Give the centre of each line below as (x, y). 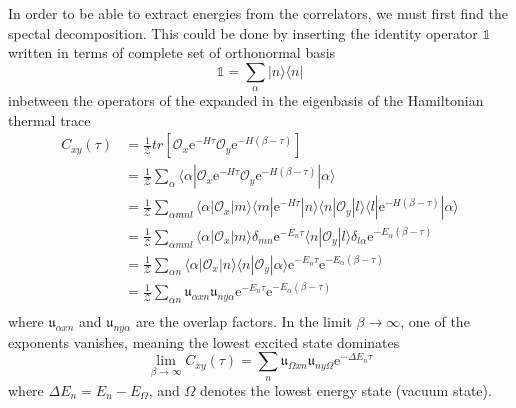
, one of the (435, 320)
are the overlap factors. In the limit (243, 320)
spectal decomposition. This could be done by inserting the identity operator (243, 32)
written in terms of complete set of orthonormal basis (172, 52)
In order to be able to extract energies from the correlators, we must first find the (258, 13)
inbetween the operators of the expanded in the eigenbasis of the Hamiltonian (246, 100)
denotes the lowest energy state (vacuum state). (345, 389)
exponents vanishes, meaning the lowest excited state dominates (204, 341)
